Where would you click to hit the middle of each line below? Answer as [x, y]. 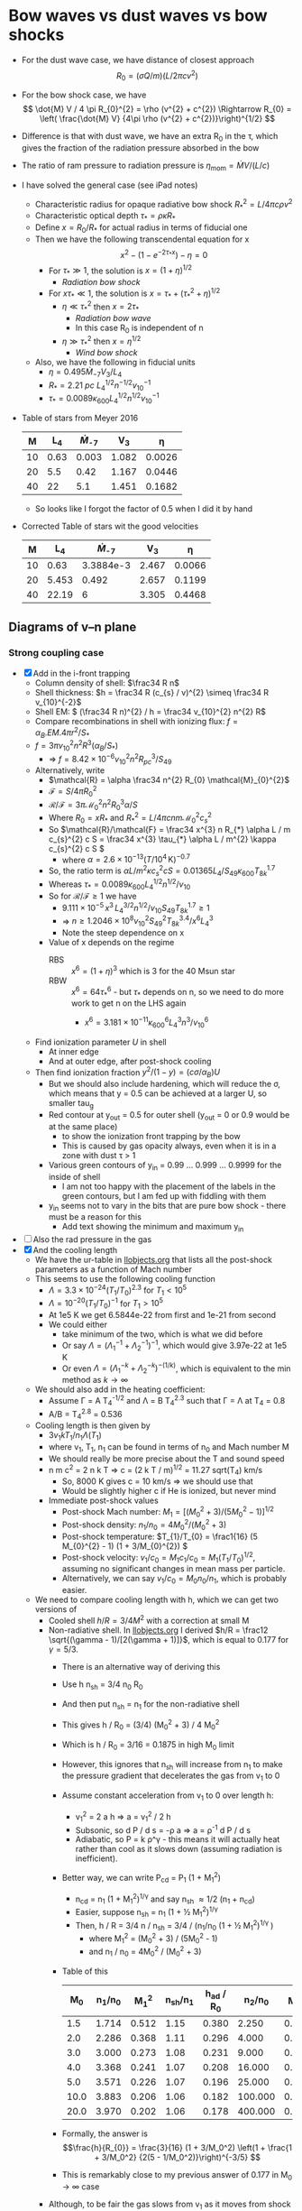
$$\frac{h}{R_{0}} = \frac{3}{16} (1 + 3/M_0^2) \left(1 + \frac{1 [178, 2148]
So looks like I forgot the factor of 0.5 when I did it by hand [144, 509]
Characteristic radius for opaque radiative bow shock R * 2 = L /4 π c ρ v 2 [164, 204]
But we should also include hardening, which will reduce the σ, [165, 1084]
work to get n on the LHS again [128, 1003]
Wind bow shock [106, 353]
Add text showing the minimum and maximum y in [153, 1228]
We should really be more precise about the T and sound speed [166, 1459]
